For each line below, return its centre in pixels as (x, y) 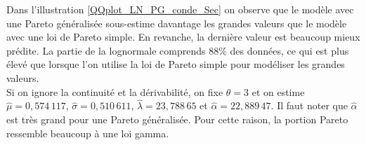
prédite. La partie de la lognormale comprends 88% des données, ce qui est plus (178, 50)
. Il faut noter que (309, 105)
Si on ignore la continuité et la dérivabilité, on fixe (115, 91)
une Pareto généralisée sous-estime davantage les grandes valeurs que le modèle (177, 23)
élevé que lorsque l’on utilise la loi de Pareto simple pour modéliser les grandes (176, 64)
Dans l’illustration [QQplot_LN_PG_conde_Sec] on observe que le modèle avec (180, 9)
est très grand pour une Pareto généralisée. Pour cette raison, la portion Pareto (177, 119)
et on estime (278, 91)
